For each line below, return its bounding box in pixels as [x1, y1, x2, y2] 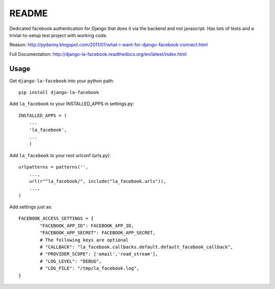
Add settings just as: [9, 204, 52, 210]
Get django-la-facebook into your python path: [9, 78, 114, 84]
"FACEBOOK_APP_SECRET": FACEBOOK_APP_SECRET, [40, 230, 155, 236]
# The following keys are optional [40, 237, 129, 243]
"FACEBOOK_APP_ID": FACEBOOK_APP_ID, [40, 222, 134, 229]
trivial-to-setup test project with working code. [9, 32, 107, 38]
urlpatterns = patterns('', [18, 164, 89, 170]
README [9, 8, 48, 19]
